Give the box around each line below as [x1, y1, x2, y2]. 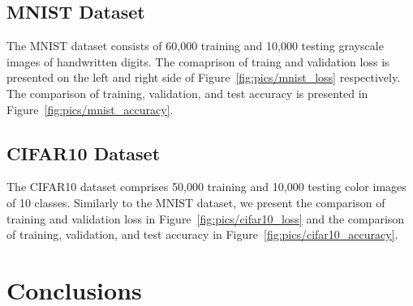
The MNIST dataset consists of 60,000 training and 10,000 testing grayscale [6, 37, 384, 54]
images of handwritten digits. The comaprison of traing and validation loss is [6, 53, 389, 70]
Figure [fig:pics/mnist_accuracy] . [6, 100, 174, 117]
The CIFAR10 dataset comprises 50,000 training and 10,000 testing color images [6, 178, 407, 195]
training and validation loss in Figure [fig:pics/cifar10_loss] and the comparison [6, 210, 405, 227]
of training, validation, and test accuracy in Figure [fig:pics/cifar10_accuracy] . [6, 226, 398, 243]
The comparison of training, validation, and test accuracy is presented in [6, 84, 368, 101]
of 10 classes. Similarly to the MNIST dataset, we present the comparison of [6, 193, 385, 210]
